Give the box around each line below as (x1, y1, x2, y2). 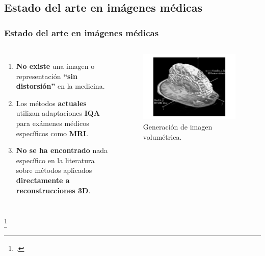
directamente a (16, 174, 70, 185)
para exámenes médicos (16, 117, 89, 128)
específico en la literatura (16, 155, 95, 165)
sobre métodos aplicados (16, 165, 92, 175)
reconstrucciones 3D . (16, 185, 91, 195)
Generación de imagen (143, 121, 213, 132)
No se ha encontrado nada (16, 145, 108, 156)
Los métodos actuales (16, 97, 87, 108)
